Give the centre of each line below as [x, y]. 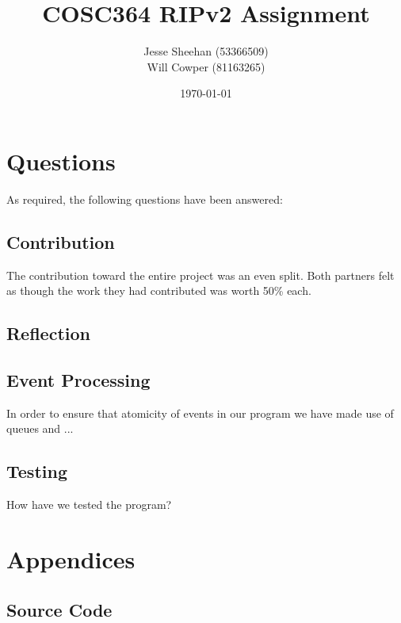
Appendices [71, 558]
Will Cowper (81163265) [206, 66]
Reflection [48, 333]
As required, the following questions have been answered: [145, 199]
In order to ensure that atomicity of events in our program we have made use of [200, 413]
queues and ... [40, 428]
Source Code [59, 609]
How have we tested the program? [89, 505]
